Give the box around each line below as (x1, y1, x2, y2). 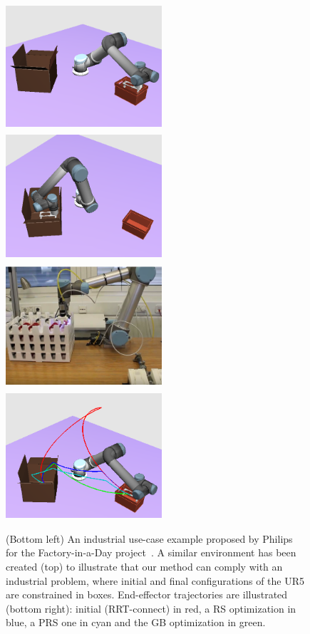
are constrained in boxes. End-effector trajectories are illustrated (6, 587, 288, 602)
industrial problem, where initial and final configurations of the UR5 (6, 573, 305, 588)
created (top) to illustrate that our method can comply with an (6, 559, 283, 574)
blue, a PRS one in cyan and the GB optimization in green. (6, 615, 266, 630)
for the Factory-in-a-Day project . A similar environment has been (6, 545, 296, 560)
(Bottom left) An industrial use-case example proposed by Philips (6, 531, 293, 546)
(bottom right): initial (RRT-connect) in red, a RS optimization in (6, 601, 296, 615)
